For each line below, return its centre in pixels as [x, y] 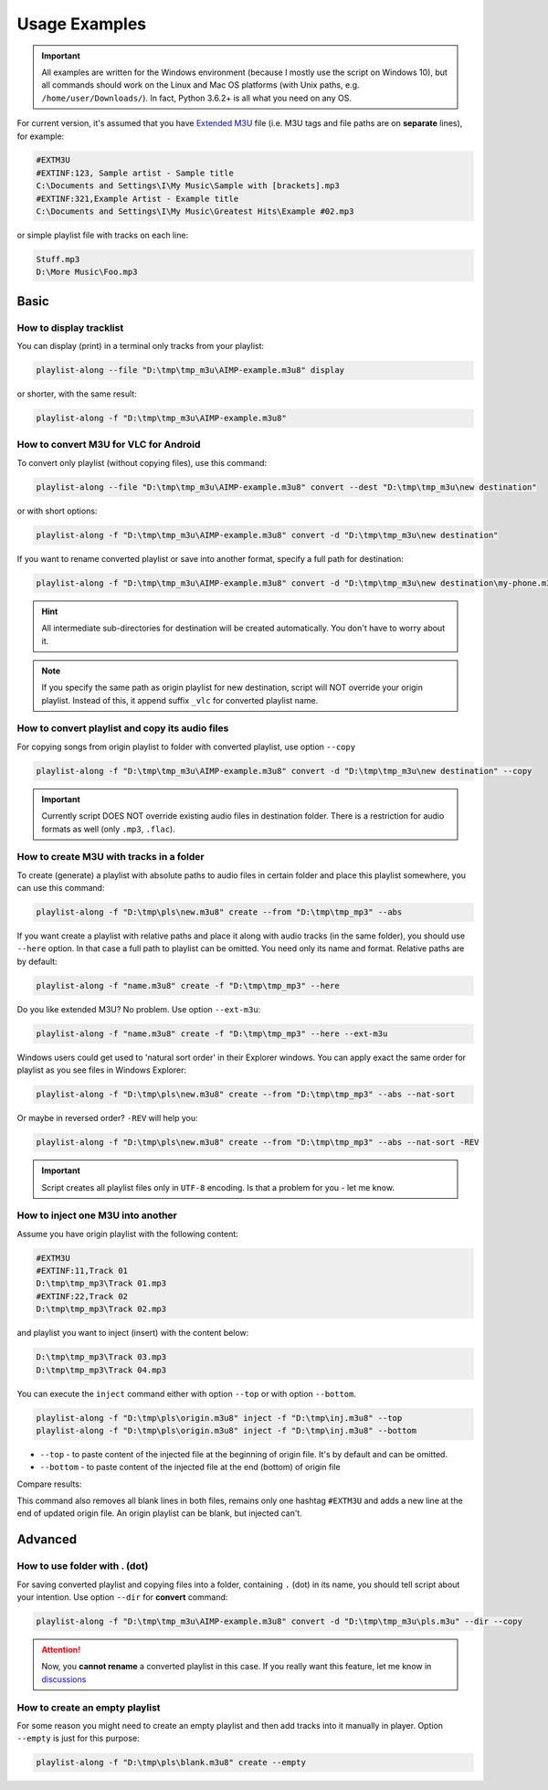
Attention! [61, 1650]
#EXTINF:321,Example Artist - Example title [137, 198]
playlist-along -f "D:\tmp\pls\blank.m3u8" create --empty [171, 1763]
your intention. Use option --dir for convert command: [122, 1597]
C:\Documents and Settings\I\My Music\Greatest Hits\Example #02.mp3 [195, 212]
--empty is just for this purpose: [79, 1738]
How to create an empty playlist [89, 1707]
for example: [41, 136]
